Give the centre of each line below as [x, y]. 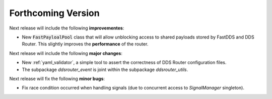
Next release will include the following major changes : [66, 53]
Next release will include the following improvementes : [67, 28]
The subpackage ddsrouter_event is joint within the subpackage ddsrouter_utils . [105, 69]
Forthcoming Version [55, 13]
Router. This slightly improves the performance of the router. [85, 44]
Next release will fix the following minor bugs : [57, 78]
